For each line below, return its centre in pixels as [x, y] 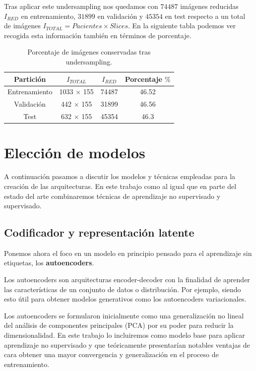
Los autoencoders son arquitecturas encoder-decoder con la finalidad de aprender [127, 279]
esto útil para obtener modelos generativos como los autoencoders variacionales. [125, 299]
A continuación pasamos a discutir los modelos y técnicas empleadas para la [120, 176]
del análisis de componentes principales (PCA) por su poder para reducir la [119, 325]
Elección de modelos [75, 153]
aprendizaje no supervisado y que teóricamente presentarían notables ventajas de [127, 344]
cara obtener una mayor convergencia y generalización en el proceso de [111, 354]
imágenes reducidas [209, 6]
